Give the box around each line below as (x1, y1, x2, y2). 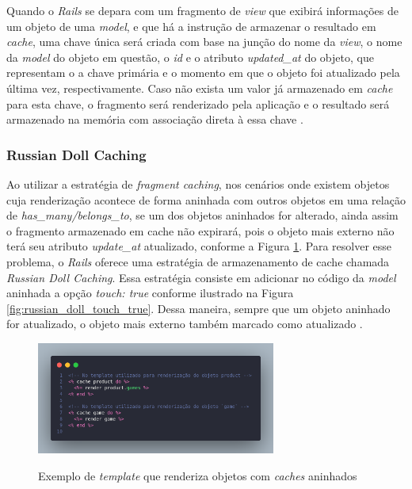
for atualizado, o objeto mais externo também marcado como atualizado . (6, 315, 363, 332)
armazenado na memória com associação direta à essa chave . (6, 111, 303, 128)
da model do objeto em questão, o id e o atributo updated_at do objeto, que (6, 48, 374, 65)
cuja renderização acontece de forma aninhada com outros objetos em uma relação (6, 191, 406, 208)
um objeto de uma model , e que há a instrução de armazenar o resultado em (6, 17, 376, 34)
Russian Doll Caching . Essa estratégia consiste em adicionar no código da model (6, 269, 396, 285)
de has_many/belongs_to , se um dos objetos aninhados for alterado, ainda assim (6, 207, 399, 223)
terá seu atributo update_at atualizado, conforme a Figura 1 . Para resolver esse (6, 238, 392, 254)
